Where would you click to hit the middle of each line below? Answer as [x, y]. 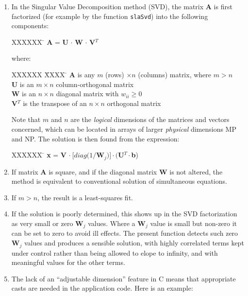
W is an [24, 94]
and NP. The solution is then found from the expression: [95, 138]
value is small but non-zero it [194, 223]
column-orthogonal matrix [95, 84]
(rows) [115, 75]
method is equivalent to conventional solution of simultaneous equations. [119, 181]
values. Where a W [117, 223]
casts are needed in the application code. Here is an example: [102, 288]
